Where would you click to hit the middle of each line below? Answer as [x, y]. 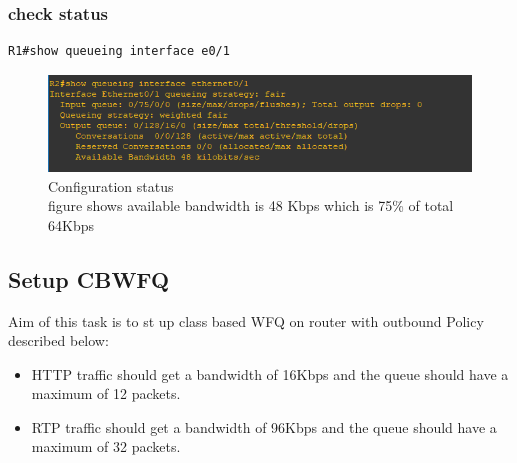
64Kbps [71, 224]
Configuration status [111, 185]
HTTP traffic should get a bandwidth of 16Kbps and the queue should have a [270, 373]
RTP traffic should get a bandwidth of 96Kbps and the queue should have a [264, 426]
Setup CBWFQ [89, 278]
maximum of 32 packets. [106, 446]
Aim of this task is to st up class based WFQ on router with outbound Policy [246, 320]
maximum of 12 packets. [106, 393]
